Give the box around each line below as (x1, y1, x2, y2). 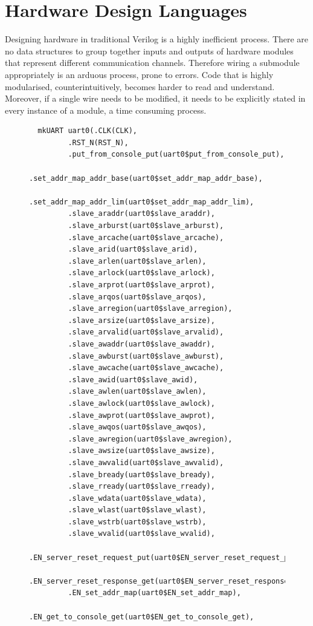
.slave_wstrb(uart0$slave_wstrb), (68, 517, 207, 526)
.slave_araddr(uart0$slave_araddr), (68, 209, 215, 218)
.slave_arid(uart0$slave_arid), (68, 245, 198, 254)
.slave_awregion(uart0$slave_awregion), (68, 434, 233, 443)
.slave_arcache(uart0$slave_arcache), (68, 233, 224, 242)
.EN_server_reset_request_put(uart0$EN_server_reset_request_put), (29, 553, 306, 562)
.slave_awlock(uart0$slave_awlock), (68, 399, 215, 408)
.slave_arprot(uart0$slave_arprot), (68, 281, 215, 289)
